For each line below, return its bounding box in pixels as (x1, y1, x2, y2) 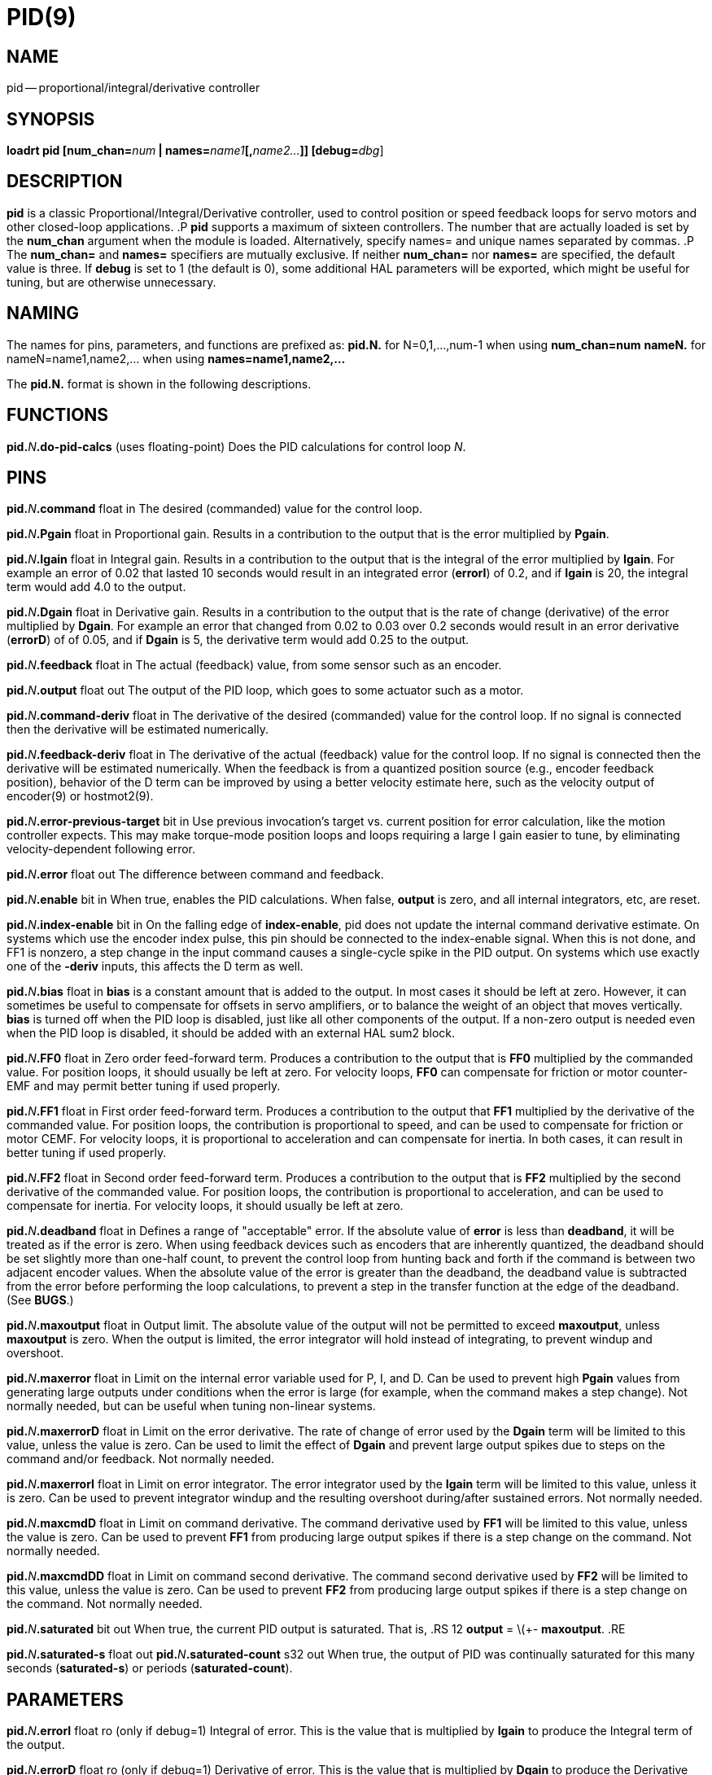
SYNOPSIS (7, 108, 95, 129)
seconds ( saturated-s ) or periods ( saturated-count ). (7, 1661, 293, 1676)
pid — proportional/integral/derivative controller (7, 81, 260, 95)
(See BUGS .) (7, 1293, 74, 1308)
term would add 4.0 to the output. (7, 580, 186, 594)
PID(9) (7, 3, 76, 31)
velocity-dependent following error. (7, 842, 196, 857)
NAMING (7, 303, 79, 324)
